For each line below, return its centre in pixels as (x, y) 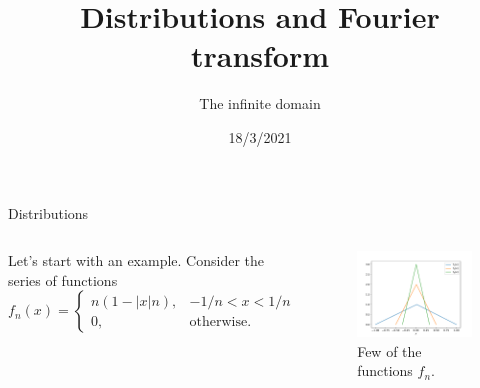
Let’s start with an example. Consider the (136, 260)
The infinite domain (260, 103)
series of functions (63, 279)
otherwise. (220, 321)
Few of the (389, 350)
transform (260, 55)
